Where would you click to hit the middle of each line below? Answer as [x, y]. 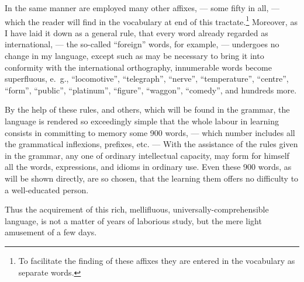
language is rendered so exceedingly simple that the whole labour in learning [142, 121]
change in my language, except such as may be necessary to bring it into [134, 56]
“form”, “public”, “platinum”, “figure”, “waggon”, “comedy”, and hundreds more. [151, 90]
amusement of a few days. [51, 232]
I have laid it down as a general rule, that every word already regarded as [137, 32]
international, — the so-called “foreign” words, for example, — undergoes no [142, 44]
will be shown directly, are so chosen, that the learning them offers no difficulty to [152, 178]
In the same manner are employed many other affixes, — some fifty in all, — [142, 8]
